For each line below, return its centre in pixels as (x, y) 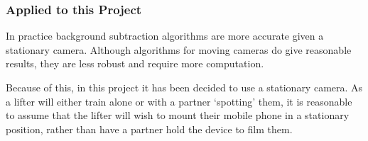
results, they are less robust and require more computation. (135, 63)
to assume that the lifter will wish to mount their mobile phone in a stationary (178, 115)
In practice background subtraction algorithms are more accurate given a (165, 36)
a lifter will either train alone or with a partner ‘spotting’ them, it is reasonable (179, 101)
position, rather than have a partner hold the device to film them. (149, 129)
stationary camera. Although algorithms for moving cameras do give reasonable (179, 49)
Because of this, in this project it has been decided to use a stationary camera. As (184, 87)
